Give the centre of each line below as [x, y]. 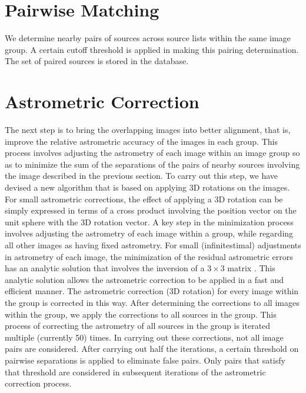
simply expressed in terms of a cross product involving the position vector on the [151, 210]
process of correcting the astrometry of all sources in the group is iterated [138, 326]
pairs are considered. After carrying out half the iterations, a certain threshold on [152, 349]
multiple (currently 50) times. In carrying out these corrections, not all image [144, 337]
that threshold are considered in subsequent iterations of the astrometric [135, 372]
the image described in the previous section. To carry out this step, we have [142, 176]
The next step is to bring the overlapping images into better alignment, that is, [148, 130]
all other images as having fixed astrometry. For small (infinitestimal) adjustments [153, 244]
